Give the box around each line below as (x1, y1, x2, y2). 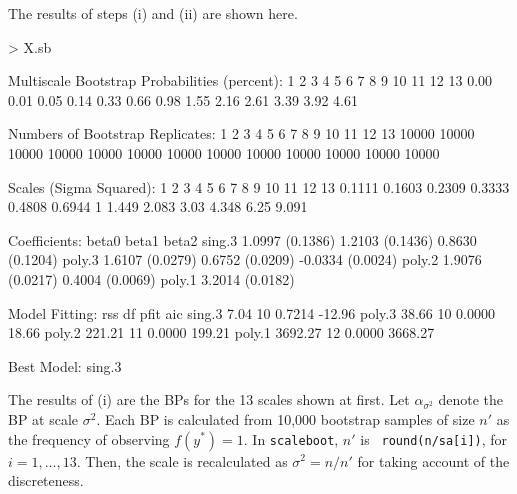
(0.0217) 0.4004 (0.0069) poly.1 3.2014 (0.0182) (8, 268, 295, 289)
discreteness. (8, 470, 84, 491)
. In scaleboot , (243, 428, 339, 449)
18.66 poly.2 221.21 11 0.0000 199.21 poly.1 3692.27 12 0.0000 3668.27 (8, 322, 435, 343)
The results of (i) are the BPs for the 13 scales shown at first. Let (8, 389, 410, 410)
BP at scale (8, 408, 79, 429)
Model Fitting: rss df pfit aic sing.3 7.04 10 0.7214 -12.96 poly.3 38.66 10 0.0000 (8, 302, 495, 323)
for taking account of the (357, 450, 510, 471)
